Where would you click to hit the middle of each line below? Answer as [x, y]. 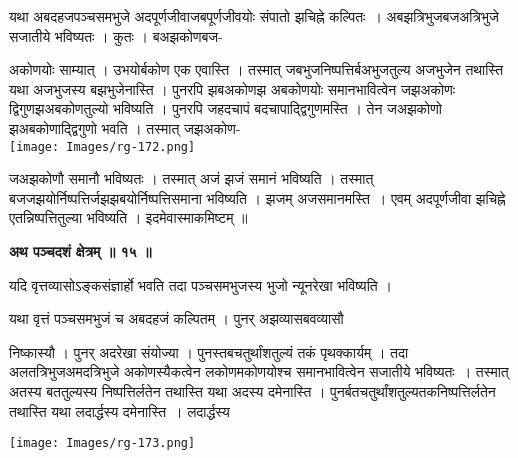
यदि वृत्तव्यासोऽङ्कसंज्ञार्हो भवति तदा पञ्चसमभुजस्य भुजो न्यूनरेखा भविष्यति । [200, 284]
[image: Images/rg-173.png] [102, 443]
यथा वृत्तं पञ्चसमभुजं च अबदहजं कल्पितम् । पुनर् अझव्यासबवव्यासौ [176, 318]
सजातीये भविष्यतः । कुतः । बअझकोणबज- [116, 35]
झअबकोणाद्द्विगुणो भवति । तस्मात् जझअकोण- [125, 127]
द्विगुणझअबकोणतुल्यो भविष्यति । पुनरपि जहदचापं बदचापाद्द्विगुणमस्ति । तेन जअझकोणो [225, 108]
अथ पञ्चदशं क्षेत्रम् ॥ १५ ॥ [80, 251]
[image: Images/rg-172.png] [102, 146]
